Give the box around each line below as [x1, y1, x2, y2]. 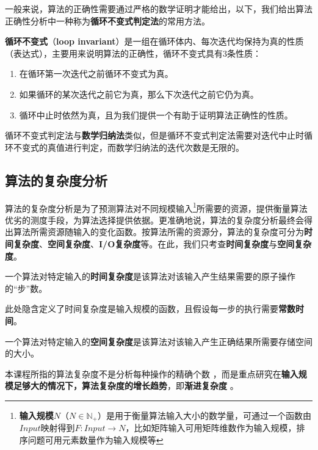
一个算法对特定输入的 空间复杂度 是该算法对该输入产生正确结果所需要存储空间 [5, 335, 313, 347]
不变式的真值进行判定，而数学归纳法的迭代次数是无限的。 [13, 140, 244, 153]
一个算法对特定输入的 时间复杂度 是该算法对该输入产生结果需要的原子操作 [5, 270, 295, 283]
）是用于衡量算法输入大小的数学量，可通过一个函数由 [97, 408, 311, 421]
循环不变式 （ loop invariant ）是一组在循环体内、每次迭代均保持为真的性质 [5, 35, 304, 48]
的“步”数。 [5, 281, 48, 294]
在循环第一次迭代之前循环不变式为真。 [19, 67, 173, 80]
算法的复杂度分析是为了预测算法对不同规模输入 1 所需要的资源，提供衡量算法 [5, 200, 308, 214]
